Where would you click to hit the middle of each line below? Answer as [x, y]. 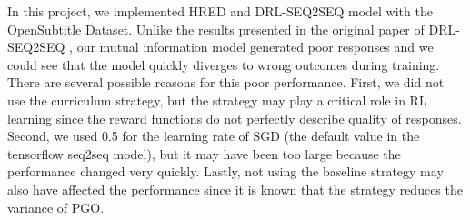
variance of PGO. [56, 207]
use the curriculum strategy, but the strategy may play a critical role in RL [217, 100]
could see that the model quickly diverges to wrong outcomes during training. [224, 64]
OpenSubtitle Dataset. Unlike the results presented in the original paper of [216, 29]
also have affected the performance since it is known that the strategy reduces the [235, 189]
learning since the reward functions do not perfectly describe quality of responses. [235, 118]
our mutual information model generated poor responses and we [255, 47]
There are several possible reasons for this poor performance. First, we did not [226, 82]
